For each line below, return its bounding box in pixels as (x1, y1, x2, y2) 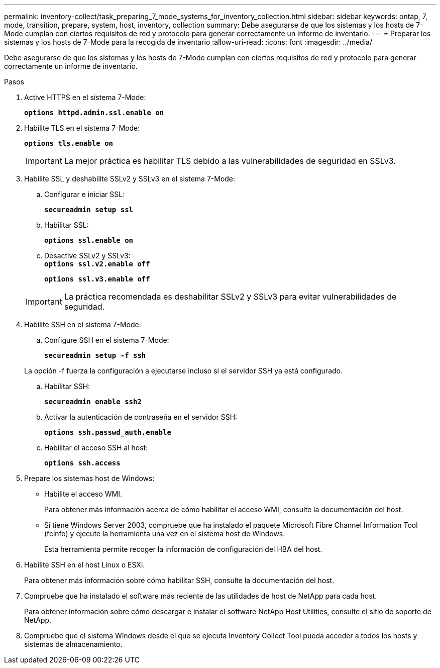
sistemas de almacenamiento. (24, 640, 123, 648)
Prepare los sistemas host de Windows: (24, 474, 155, 483)
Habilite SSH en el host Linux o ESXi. (24, 560, 145, 569)
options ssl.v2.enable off (44, 260, 150, 268)
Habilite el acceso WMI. (44, 490, 123, 498)
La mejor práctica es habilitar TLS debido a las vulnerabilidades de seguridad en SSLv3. (64, 156, 396, 166)
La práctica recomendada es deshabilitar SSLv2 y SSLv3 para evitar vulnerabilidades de (64, 292, 397, 302)
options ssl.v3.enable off (44, 275, 150, 283)
